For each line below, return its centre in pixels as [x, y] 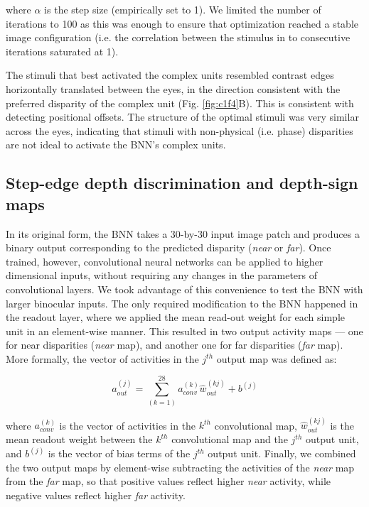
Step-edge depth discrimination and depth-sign [182, 183]
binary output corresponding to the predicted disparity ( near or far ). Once [169, 247]
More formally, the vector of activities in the [102, 358]
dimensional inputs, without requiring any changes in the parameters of [162, 275]
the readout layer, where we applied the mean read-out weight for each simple [176, 317]
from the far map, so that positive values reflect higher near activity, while [168, 481]
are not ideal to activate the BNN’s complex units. [116, 145]
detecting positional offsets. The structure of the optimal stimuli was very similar [182, 117]
